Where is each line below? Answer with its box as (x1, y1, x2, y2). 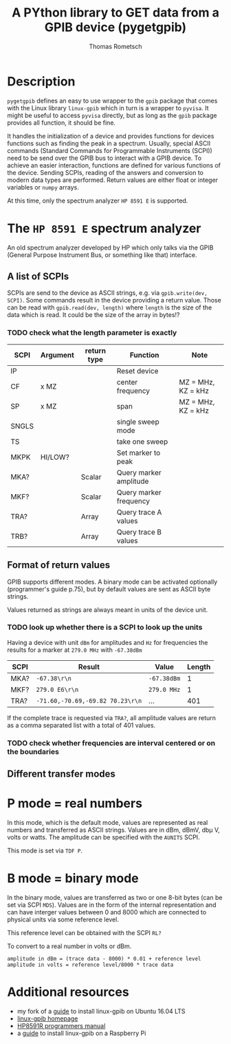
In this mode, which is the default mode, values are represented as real (7, 819, 208, 827)
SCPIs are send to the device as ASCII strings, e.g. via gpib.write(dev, (7, 289, 208, 297)
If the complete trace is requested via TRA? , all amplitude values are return (7, 713, 217, 721)
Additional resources (7, 984, 129, 1000)
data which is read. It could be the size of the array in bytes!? (7, 311, 180, 319)
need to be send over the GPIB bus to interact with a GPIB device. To (7, 154, 201, 162)
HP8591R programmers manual (16, 1021, 106, 1030)
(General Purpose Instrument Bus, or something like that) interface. (7, 250, 197, 259)
